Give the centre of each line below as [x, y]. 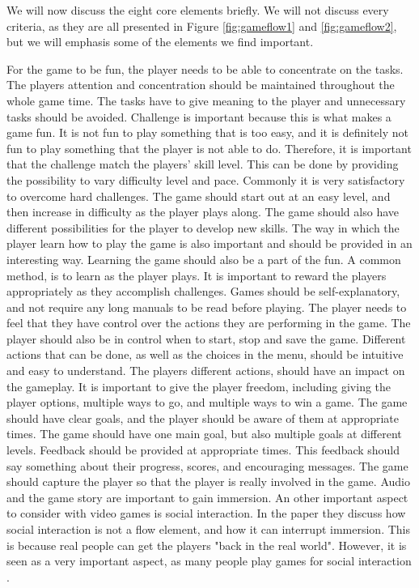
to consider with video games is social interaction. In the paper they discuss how [206, 513]
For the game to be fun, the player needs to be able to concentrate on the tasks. [205, 68]
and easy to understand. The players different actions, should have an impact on [206, 371]
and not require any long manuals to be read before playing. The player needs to [207, 307]
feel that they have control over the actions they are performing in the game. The [209, 323]
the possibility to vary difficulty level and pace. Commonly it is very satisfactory [206, 179]
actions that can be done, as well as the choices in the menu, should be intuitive [205, 354]
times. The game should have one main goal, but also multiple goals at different [204, 434]
